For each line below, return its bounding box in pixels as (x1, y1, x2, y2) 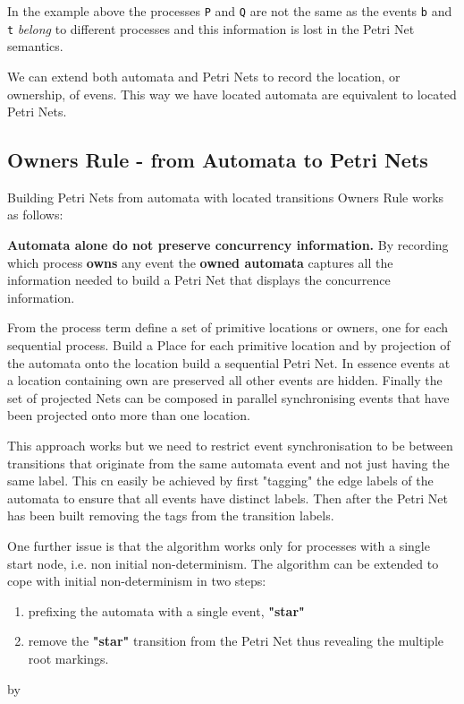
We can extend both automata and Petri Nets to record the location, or (7, 66, 401, 85)
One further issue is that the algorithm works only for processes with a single (7, 536, 430, 554)
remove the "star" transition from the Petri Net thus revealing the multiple (28, 631, 443, 650)
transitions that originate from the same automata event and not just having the (7, 453, 450, 472)
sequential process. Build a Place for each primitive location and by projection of (7, 336, 451, 355)
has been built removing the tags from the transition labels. (7, 506, 334, 525)
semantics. (7, 37, 63, 56)
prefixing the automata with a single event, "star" (28, 601, 305, 620)
